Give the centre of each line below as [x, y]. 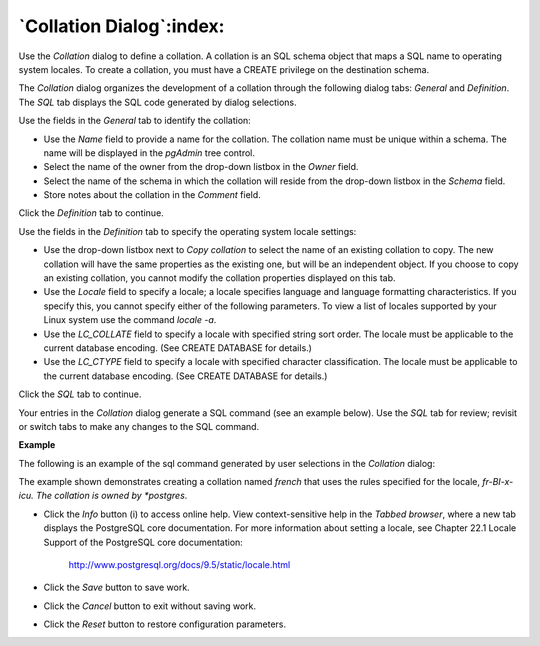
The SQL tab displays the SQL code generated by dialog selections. [157, 102]
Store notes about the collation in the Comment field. [152, 195]
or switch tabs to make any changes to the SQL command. [139, 426]
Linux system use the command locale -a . [130, 320]
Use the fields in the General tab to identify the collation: [135, 121]
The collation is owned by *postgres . [111, 496]
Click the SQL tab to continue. [80, 394]
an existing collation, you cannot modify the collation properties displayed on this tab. [219, 278]
